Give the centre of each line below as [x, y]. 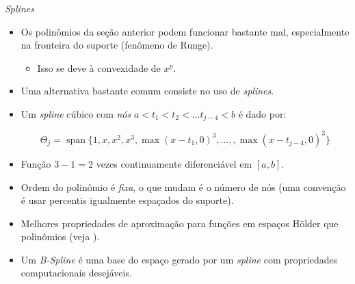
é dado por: [262, 113]
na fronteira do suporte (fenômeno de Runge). [117, 45]
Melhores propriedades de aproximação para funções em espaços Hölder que [180, 223]
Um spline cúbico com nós [76, 113]
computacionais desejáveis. [76, 273]
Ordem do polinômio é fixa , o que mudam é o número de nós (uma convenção [183, 186]
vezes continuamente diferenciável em [174, 163]
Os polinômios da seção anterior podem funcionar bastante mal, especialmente [185, 31]
